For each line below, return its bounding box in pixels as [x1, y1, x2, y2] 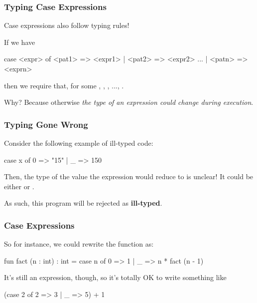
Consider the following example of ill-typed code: [4, 138, 153, 148]
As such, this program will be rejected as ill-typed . [4, 198, 162, 208]
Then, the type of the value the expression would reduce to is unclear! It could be [4, 171, 254, 182]
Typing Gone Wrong [4, 118, 88, 130]
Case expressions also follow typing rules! [4, 20, 129, 30]
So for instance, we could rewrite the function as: [4, 239, 154, 249]
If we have [4, 36, 35, 47]
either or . [4, 181, 34, 191]
